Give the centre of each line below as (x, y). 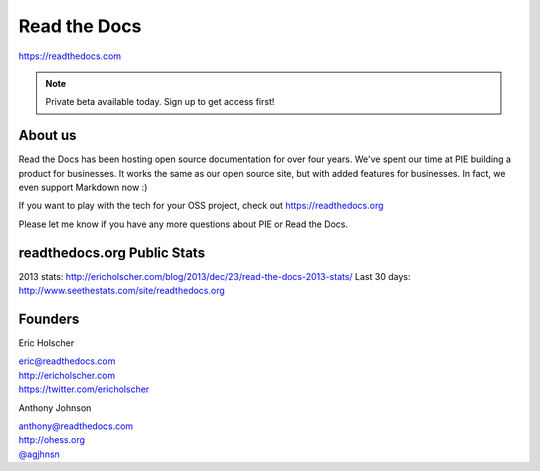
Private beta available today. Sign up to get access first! (160, 102)
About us (47, 135)
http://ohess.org (51, 440)
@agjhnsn (39, 454)
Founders (49, 318)
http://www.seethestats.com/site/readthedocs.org (121, 291)
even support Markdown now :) (83, 187)
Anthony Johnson (55, 407)
